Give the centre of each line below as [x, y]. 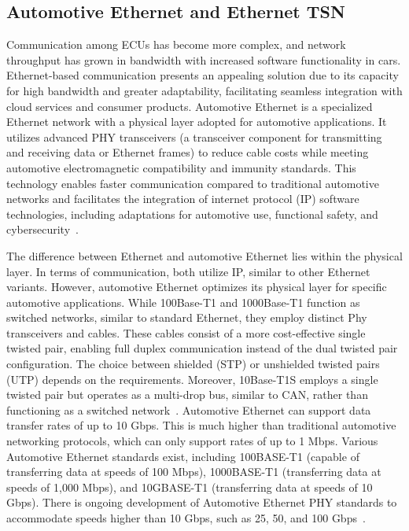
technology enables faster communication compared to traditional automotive [193, 183]
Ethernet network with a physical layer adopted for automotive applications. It [197, 122]
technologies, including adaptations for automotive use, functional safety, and [192, 214]
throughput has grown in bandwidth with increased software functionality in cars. [204, 59]
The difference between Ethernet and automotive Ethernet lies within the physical [204, 255]
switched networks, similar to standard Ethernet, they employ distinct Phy [187, 317]
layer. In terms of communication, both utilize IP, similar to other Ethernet [188, 271]
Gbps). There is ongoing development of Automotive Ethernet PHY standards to [202, 502]
